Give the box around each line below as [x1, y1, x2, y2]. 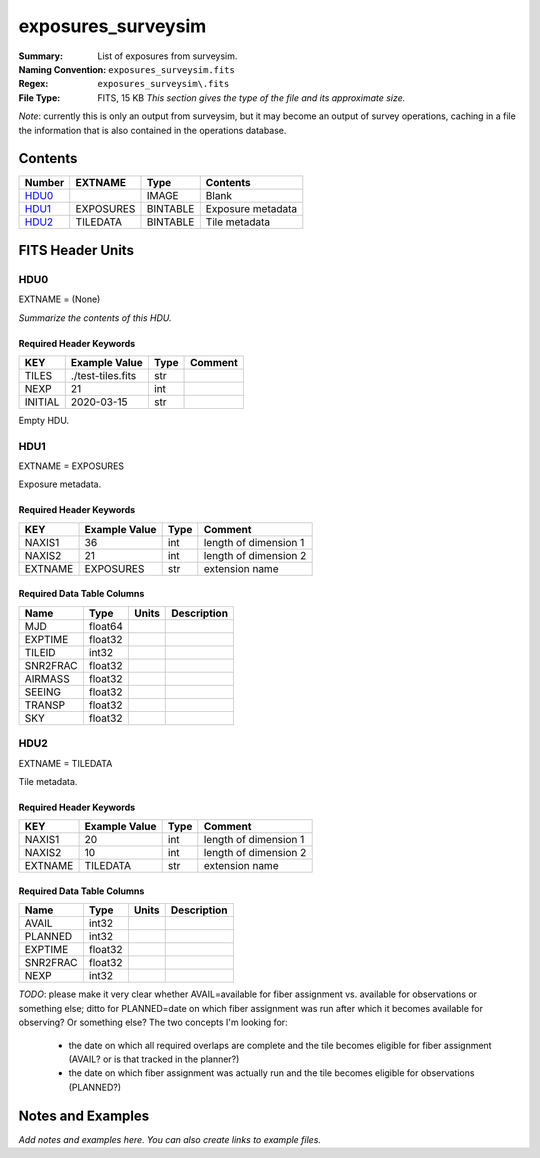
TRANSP [24, 698, 65, 712]
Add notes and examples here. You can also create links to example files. [18, 1133, 322, 1145]
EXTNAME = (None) [18, 293, 101, 305]
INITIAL [24, 395, 60, 409]
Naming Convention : [18, 63, 107, 75]
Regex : [18, 78, 49, 90]
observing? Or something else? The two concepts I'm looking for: [18, 1016, 289, 1029]
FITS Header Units [18, 241, 135, 259]
